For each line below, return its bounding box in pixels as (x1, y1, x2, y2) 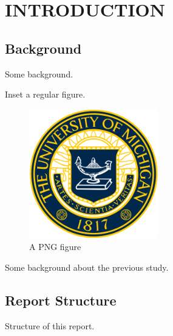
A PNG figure (29, 240, 81, 253)
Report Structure (5, 290, 117, 309)
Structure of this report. (5, 319, 95, 332)
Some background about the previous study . (5, 260, 169, 273)
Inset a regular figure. (5, 88, 86, 101)
